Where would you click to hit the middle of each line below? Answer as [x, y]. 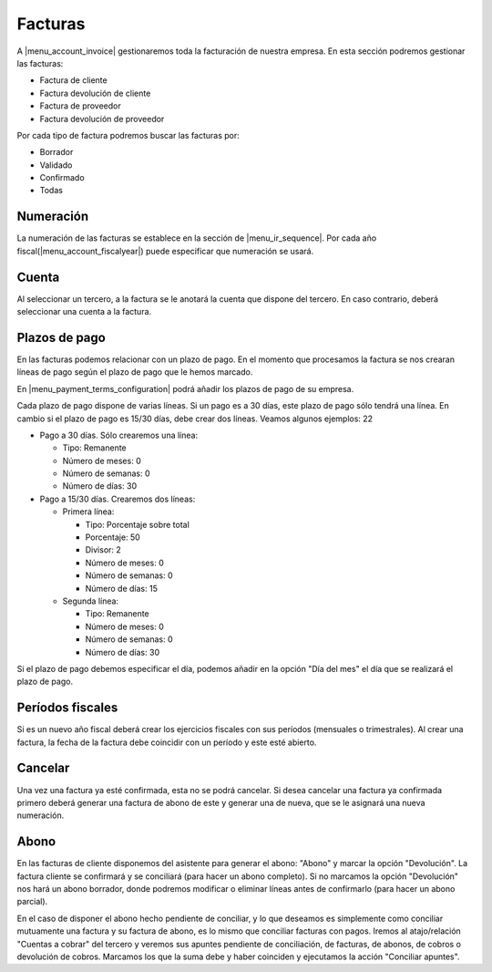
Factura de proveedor [81, 106]
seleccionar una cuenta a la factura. [84, 312]
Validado [56, 165]
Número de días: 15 [122, 588]
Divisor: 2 [103, 550]
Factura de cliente [74, 80]
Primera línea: [88, 512]
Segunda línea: [90, 601]
